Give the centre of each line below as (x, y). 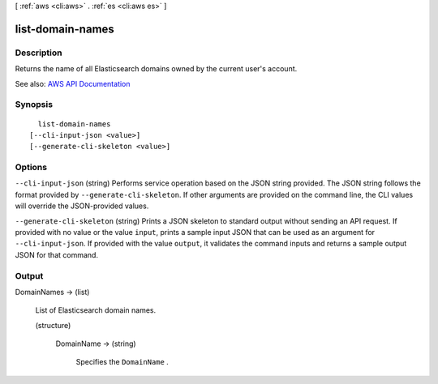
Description (39, 53)
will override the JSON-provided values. (82, 206)
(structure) (53, 325)
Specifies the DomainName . (122, 362)
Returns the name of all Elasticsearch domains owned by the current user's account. (156, 69)
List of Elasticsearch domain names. (96, 310)
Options (31, 168)
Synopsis (34, 105)
